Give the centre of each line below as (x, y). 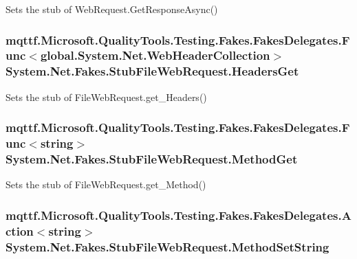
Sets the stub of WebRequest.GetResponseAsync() (112, 9)
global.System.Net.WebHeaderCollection (155, 55)
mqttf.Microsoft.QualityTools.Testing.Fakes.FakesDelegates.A (178, 215)
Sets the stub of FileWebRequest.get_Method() (106, 184)
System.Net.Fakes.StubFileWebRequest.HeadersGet (152, 71)
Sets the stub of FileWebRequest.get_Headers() (106, 97)
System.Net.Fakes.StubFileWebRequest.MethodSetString (167, 246)
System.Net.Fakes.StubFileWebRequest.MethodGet (152, 159)
